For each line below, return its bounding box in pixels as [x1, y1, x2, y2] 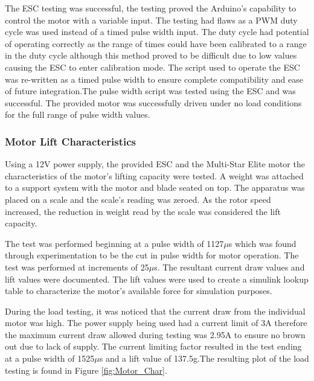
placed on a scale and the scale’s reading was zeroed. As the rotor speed [5, 193, 271, 205]
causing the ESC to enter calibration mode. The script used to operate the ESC [5, 60, 300, 73]
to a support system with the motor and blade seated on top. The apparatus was [5, 181, 305, 194]
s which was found [228, 237, 296, 249]
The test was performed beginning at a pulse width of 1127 [5, 237, 224, 249]
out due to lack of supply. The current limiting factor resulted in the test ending [5, 340, 302, 353]
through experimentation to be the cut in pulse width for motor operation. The [5, 249, 299, 261]
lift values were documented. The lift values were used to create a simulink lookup [5, 272, 309, 285]
